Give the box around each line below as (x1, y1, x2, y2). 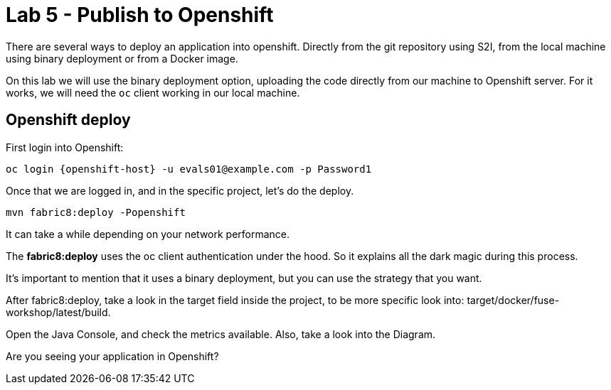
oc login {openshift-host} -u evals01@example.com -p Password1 (6, 163, 372, 175)
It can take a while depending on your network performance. (6, 227, 290, 240)
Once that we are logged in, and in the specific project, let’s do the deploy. (6, 184, 354, 197)
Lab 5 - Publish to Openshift (6, 3, 274, 27)
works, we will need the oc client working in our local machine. (6, 86, 300, 99)
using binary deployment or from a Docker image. (6, 52, 238, 65)
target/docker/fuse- (467, 293, 560, 306)
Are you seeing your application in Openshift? (6, 350, 219, 362)
